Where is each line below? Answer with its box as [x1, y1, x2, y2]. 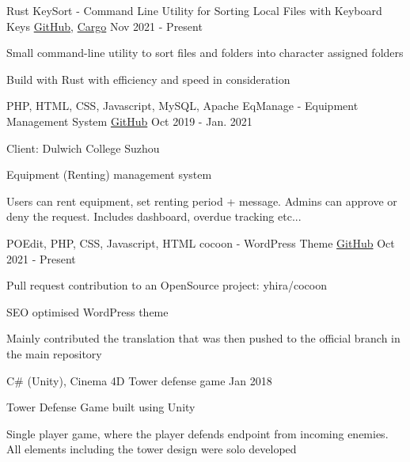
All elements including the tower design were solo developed [6, 441, 297, 457]
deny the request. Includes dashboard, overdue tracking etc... [6, 208, 302, 225]
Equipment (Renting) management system [6, 166, 212, 183]
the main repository [6, 345, 102, 362]
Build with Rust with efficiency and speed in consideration [6, 70, 290, 87]
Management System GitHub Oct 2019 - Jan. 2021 [6, 112, 252, 129]
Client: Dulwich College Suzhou [6, 139, 160, 156]
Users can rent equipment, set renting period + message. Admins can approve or [6, 192, 397, 209]
